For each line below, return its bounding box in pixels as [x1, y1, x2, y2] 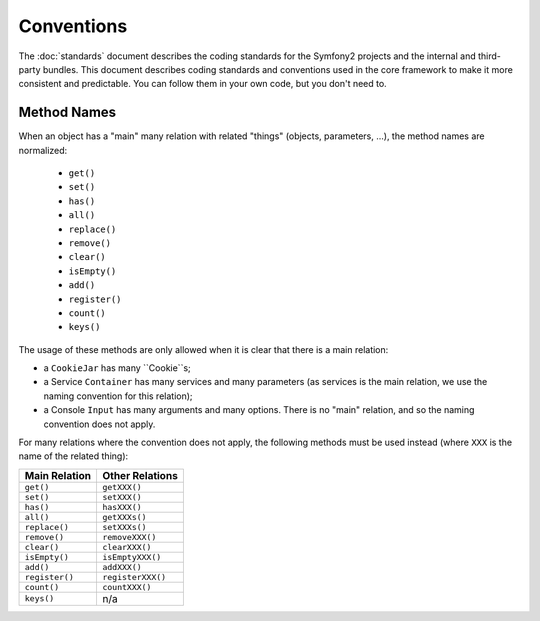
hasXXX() [101, 501, 142, 512]
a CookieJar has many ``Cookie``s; [43, 362, 192, 374]
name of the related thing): [18, 450, 129, 462]
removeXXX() [101, 531, 157, 542]
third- [477, 50, 502, 62]
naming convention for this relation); [43, 390, 194, 402]
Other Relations [101, 468, 179, 482]
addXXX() [101, 561, 142, 572]
